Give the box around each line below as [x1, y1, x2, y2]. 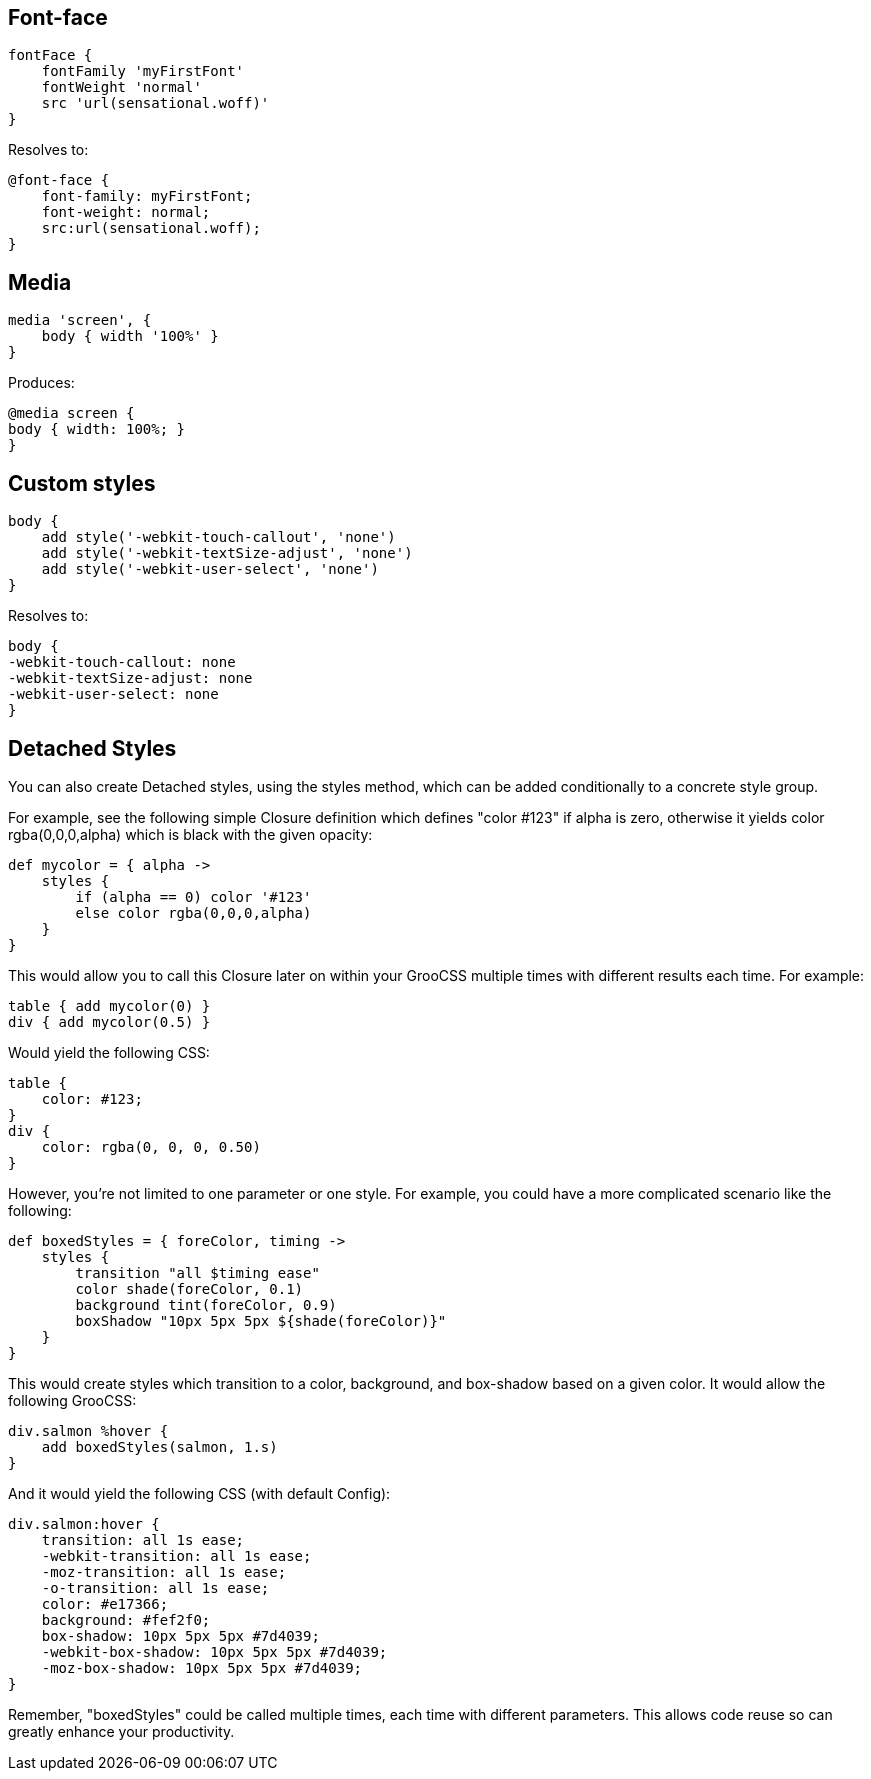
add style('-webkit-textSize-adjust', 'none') [41, 545, 413, 562]
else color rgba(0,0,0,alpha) [75, 904, 312, 921]
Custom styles [8, 470, 156, 496]
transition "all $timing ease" [75, 1264, 320, 1281]
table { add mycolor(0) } [8, 997, 211, 1014]
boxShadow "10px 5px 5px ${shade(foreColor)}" [75, 1312, 447, 1329]
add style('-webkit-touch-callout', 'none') [41, 529, 396, 546]
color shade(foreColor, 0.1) [75, 1280, 304, 1297]
